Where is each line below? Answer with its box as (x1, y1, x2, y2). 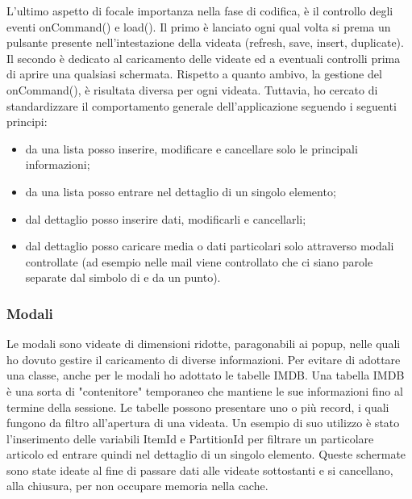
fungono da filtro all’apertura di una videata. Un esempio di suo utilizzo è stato (6, 414, 400, 431)
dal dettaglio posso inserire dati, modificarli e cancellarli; (25, 210, 306, 227)
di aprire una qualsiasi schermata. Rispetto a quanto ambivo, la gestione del (6, 65, 382, 82)
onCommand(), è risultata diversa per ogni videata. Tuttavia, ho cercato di (6, 81, 378, 98)
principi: (6, 113, 48, 130)
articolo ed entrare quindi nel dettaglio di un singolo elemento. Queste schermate (6, 446, 406, 463)
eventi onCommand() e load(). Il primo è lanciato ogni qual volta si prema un (6, 18, 391, 35)
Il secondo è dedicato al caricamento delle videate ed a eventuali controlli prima (6, 49, 401, 66)
